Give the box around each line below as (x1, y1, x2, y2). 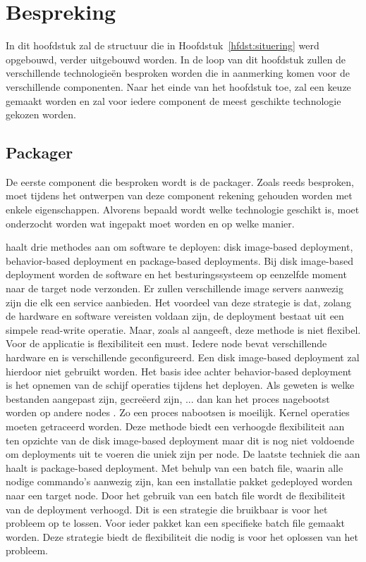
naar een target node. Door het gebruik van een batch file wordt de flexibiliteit (6, 487, 346, 502)
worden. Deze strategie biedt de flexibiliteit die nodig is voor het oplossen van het (6, 529, 358, 544)
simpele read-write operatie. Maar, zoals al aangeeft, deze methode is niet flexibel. (6, 322, 361, 337)
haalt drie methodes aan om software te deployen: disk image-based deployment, (6, 239, 353, 254)
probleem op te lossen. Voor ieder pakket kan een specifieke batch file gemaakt (6, 516, 345, 530)
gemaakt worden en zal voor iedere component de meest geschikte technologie (6, 93, 341, 108)
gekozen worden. (6, 107, 76, 122)
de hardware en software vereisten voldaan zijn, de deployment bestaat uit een (6, 308, 344, 323)
